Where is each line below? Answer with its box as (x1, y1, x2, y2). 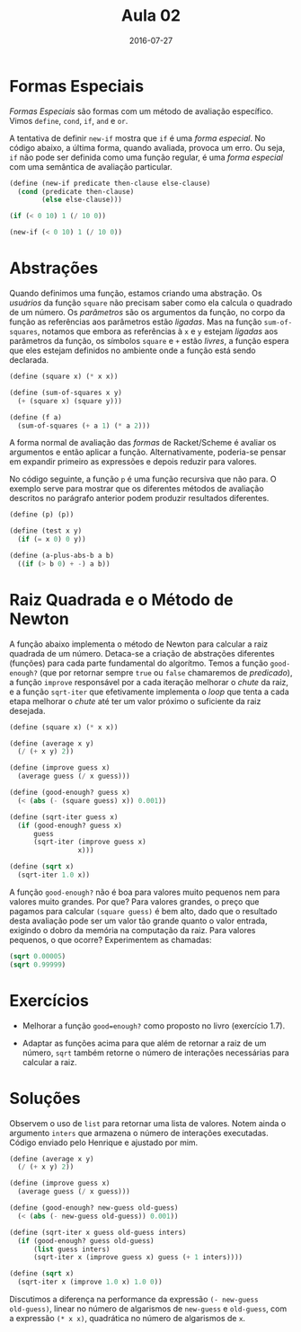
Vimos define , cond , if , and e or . (9, 115, 128, 126)
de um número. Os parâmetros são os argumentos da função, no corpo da (9, 307, 286, 317)
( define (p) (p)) (9, 510, 75, 519)
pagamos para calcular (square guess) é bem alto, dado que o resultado (9, 905, 278, 916)
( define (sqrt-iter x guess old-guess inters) (9, 1228, 187, 1237)
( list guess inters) (32, 1245, 111, 1254)
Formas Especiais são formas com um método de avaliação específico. (9, 105, 274, 117)
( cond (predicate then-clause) (17, 187, 135, 196)
